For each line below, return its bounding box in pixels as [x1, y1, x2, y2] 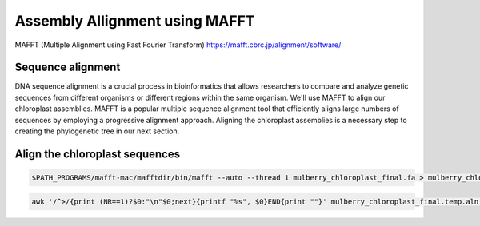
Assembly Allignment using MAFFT [14, 12, 255, 30]
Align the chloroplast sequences [14, 147, 180, 161]
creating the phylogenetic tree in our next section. [14, 126, 180, 136]
